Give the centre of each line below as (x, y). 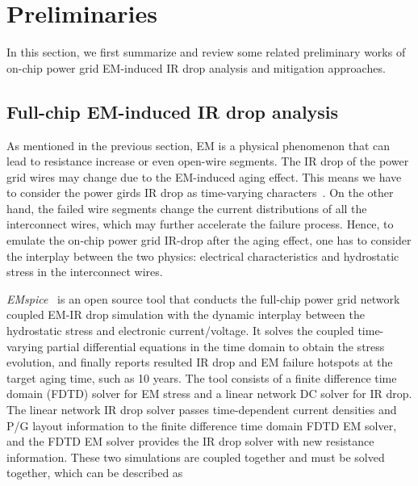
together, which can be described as (95, 473)
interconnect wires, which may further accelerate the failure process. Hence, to (200, 224)
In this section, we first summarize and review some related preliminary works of (206, 52)
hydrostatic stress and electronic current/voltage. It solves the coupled (180, 331)
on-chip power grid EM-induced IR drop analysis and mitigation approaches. (196, 67)
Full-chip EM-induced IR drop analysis (173, 111)
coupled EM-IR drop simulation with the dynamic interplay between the (186, 314)
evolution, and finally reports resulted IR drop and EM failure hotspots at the (200, 362)
